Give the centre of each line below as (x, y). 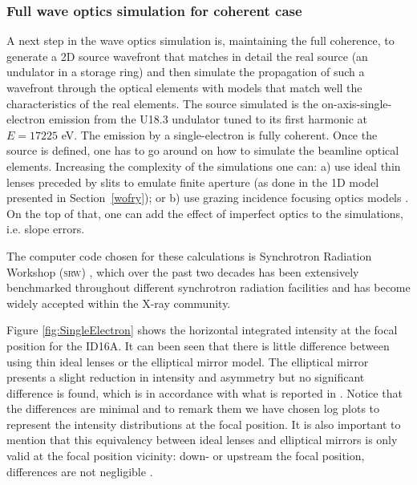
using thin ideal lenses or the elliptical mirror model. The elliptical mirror (188, 361)
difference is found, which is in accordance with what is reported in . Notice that (204, 392)
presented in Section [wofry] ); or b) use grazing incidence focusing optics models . (208, 198)
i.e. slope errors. (46, 229)
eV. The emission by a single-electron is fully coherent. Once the (219, 134)
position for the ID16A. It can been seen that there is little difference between (198, 345)
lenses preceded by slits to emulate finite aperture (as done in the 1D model (193, 182)
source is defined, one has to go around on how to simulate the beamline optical (203, 150)
